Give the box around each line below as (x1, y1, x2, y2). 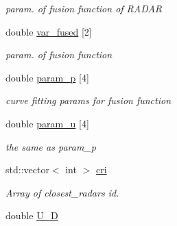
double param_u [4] (5, 116, 89, 130)
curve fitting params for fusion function (5, 93, 172, 108)
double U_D (5, 208, 58, 223)
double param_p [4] (5, 70, 89, 84)
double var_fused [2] (5, 24, 92, 38)
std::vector (5, 162, 49, 177)
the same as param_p (5, 139, 96, 153)
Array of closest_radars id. (5, 185, 119, 199)
